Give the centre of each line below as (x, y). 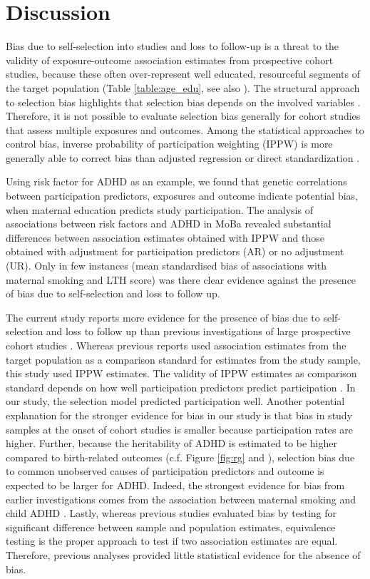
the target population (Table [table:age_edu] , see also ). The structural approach (183, 87)
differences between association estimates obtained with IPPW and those (165, 237)
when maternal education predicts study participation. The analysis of (159, 209)
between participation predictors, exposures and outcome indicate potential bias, (182, 196)
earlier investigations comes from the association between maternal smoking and (181, 499)
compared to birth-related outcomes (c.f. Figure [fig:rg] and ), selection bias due (180, 457)
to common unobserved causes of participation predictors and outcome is (165, 471)
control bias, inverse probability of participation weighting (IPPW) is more (169, 144)
